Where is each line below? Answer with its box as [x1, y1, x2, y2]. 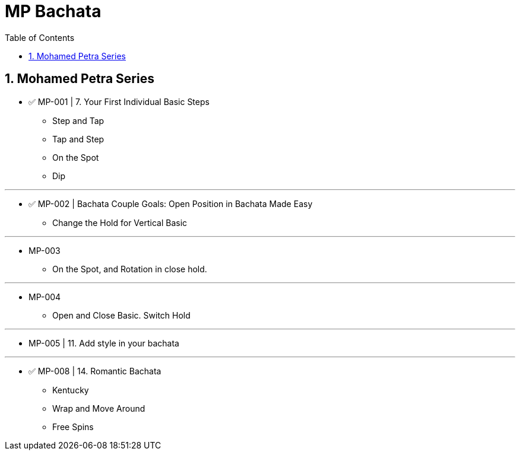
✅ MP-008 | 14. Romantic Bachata [28, 365, 161, 376]
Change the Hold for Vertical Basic [52, 217, 188, 228]
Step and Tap [52, 115, 104, 126]
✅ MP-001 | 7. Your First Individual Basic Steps [28, 96, 210, 107]
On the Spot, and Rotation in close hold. [52, 263, 207, 274]
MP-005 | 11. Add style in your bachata [28, 338, 179, 348]
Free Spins [52, 421, 94, 432]
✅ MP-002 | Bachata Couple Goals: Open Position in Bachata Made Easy [28, 198, 313, 209]
